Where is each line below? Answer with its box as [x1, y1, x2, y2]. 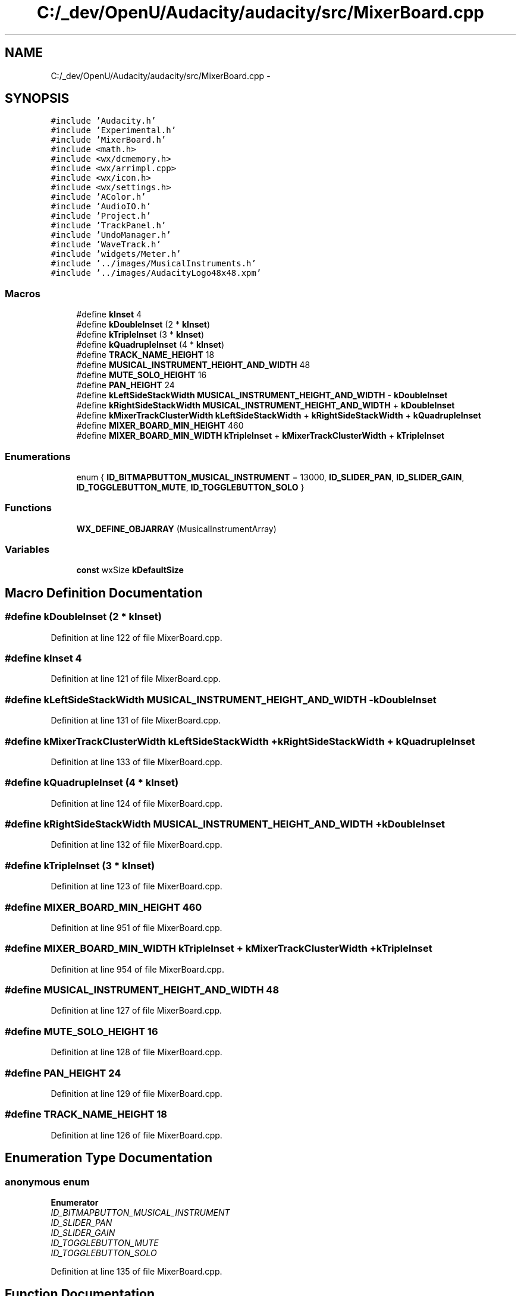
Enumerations [5, 450, 71, 463]
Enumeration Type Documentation [5, 1150, 212, 1166]
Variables [5, 543, 50, 556]
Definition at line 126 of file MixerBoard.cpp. [51, 1130, 222, 1140]
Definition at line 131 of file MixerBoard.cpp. [51, 715, 221, 726]
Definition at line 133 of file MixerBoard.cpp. [51, 756, 222, 767]
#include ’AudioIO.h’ [51, 202, 151, 212]
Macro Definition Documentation [5, 585, 203, 600]
